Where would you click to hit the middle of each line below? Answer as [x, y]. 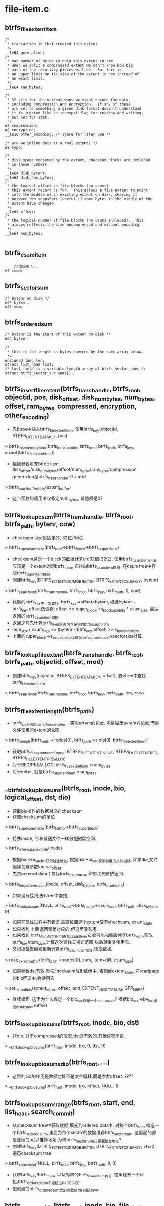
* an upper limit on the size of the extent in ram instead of [73, 74]
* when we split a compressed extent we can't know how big [70, 66]
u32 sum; [14, 307]
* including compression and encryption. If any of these [69, 104]
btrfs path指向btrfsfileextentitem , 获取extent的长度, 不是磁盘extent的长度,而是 [86, 724]
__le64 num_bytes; [24, 234]
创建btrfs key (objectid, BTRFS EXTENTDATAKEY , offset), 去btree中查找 [79, 676]
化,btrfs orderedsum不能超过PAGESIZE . [46, 1182]
